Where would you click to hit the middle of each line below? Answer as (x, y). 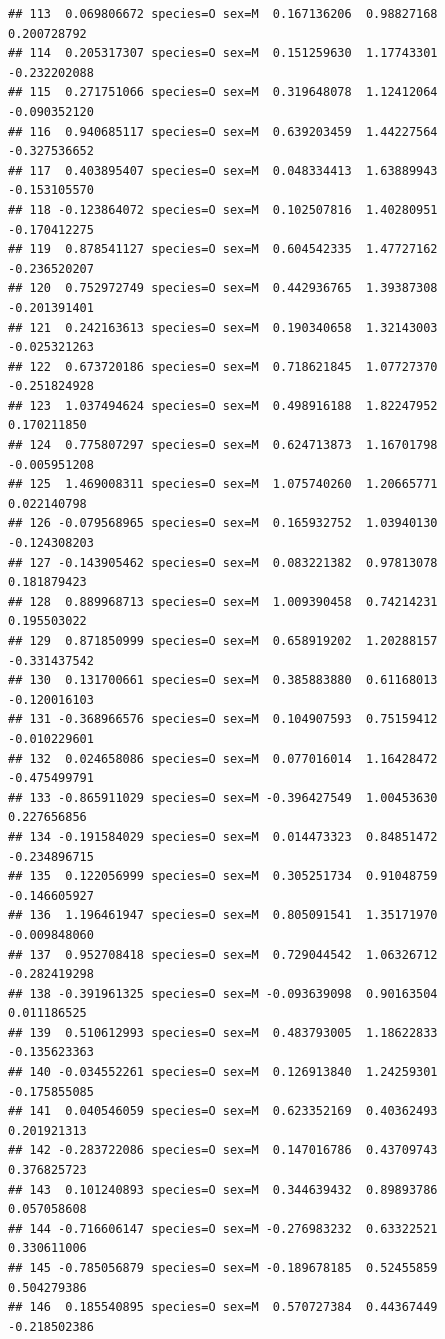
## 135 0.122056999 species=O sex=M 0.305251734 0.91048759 (223, 876)
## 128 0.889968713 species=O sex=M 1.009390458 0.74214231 (223, 601)
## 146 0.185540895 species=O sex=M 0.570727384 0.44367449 (223, 1307)
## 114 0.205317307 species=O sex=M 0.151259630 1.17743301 (223, 53)
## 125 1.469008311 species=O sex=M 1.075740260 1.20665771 (223, 484)
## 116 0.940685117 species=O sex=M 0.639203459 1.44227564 (223, 131)
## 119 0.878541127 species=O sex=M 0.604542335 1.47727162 (223, 249)
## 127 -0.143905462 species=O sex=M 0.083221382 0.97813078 (223, 562)
